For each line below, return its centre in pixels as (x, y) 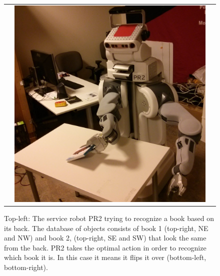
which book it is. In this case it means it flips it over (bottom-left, (105, 257)
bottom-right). (26, 267)
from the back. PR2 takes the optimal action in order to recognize (105, 247)
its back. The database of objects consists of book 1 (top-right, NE (106, 228)
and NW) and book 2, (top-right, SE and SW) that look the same (105, 238)
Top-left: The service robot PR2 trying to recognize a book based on (109, 218)
